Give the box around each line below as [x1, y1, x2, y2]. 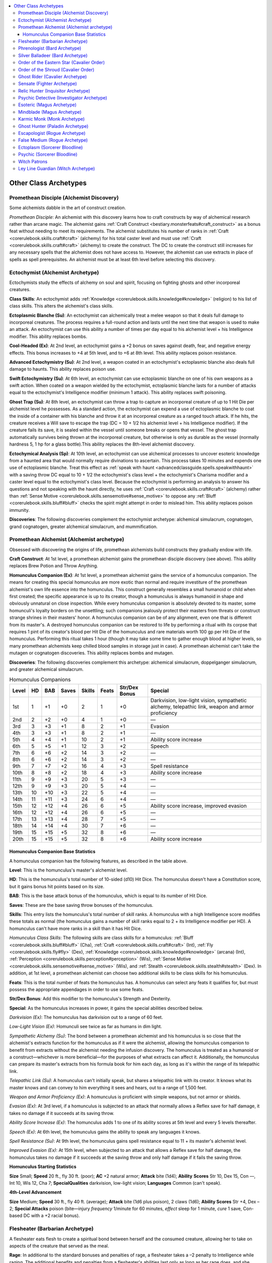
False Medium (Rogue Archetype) [18, 137, 88, 143]
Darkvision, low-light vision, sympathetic [150, 697, 247, 704]
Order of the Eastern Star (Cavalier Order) [18, 60, 105, 66]
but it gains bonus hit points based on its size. [9, 883, 105, 889]
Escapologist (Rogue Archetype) [18, 130, 86, 136]
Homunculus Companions [9, 676, 71, 683]
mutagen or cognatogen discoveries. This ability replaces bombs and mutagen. [9, 650, 174, 656]
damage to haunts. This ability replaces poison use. [9, 366, 116, 372]
